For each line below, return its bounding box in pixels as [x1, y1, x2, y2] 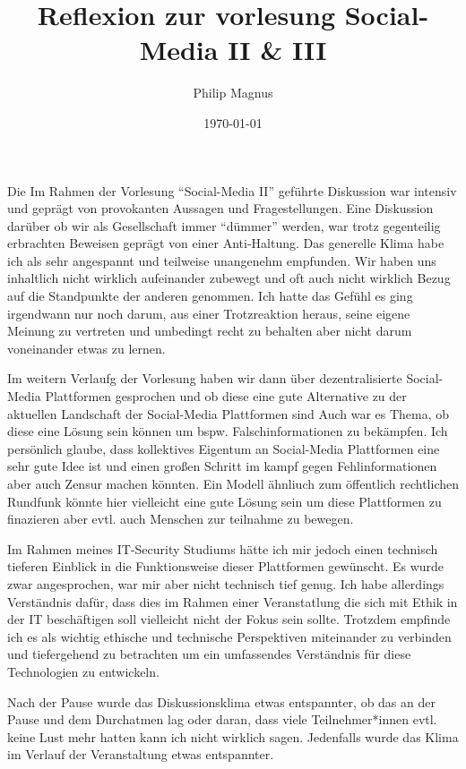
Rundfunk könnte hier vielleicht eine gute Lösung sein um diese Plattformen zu [7, 491, 442, 510]
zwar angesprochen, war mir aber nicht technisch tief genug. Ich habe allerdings [7, 574, 444, 593]
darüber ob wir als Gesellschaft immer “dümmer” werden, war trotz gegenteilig [7, 216, 441, 235]
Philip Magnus [193, 83, 273, 102]
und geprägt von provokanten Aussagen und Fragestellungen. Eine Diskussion [7, 199, 434, 218]
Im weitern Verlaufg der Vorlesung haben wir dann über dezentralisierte [7, 369, 402, 388]
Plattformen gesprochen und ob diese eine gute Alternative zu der [45, 387, 407, 406]
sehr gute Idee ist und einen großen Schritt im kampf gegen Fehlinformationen [7, 457, 437, 475]
